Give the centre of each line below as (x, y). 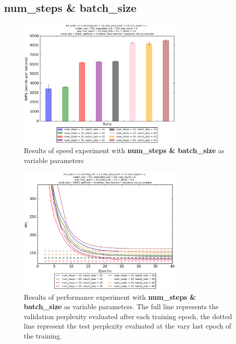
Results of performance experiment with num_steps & (110, 297)
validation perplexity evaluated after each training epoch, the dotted (128, 316)
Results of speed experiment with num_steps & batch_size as (124, 150)
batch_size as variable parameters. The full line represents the (121, 306)
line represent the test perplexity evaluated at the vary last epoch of (128, 326)
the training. (43, 335)
